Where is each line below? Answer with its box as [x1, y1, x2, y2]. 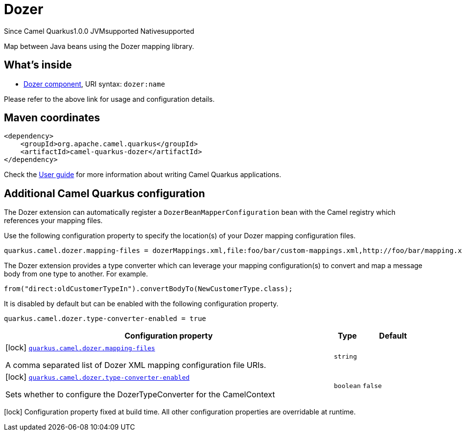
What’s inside [4, 59, 72, 71]
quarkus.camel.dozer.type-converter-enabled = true [4, 315, 207, 323]
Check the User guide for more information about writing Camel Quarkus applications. [4, 170, 281, 179]
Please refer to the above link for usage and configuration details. [4, 94, 215, 103]
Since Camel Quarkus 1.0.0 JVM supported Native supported [4, 26, 194, 35]
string [334, 352, 357, 360]
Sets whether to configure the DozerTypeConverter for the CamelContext [5, 389, 275, 400]
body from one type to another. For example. [4, 270, 148, 278]
